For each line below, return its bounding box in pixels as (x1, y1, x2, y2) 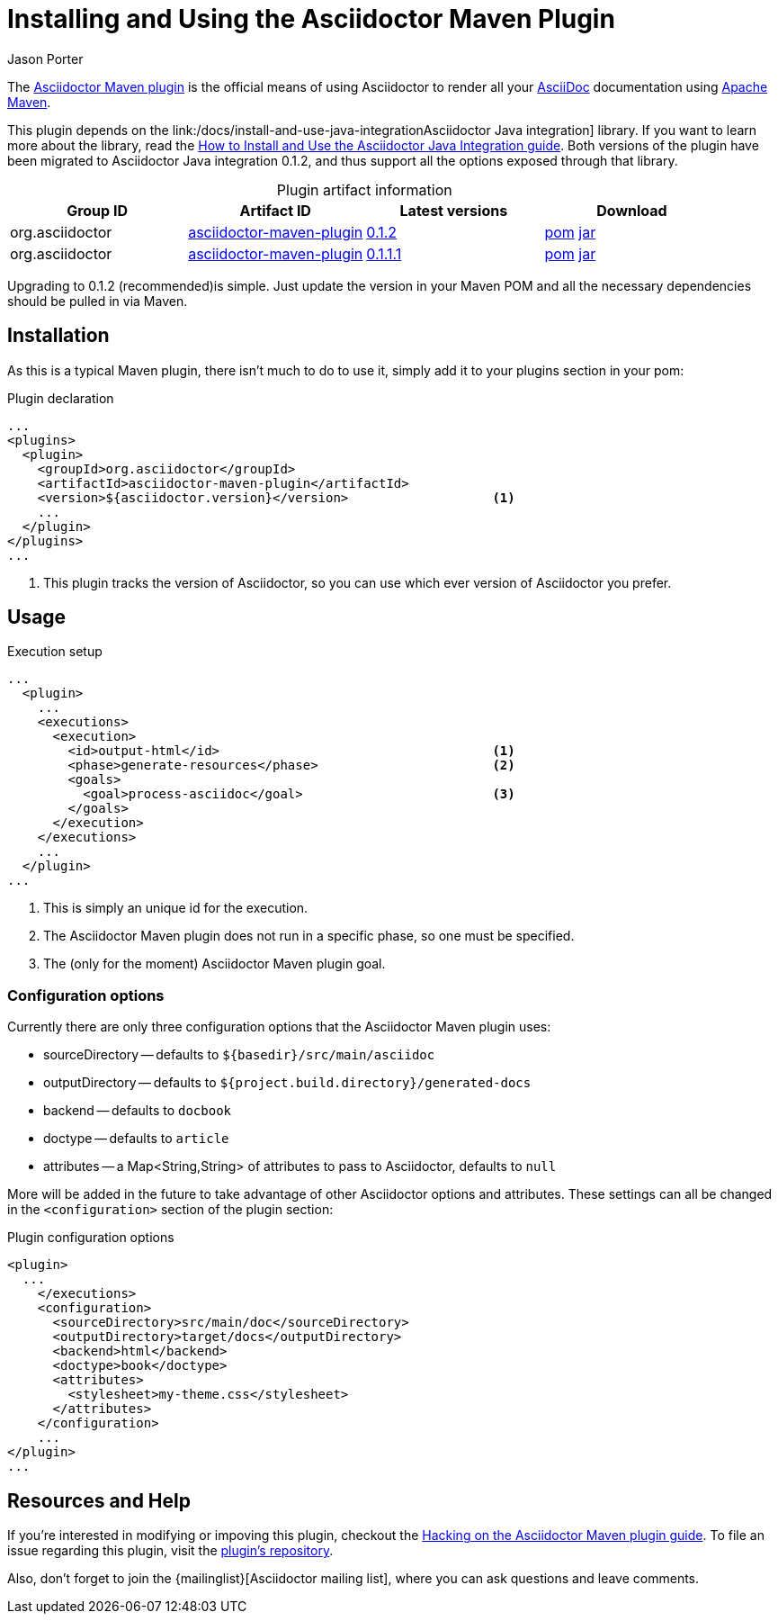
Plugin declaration (7, 390, 114, 406)
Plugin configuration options (7, 1229, 174, 1246)
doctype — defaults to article (43, 1130, 229, 1147)
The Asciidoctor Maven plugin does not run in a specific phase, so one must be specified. (43, 928, 575, 944)
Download (596, 201, 667, 220)
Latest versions (399, 201, 508, 220)
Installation (7, 324, 110, 347)
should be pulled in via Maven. (7, 293, 188, 309)
